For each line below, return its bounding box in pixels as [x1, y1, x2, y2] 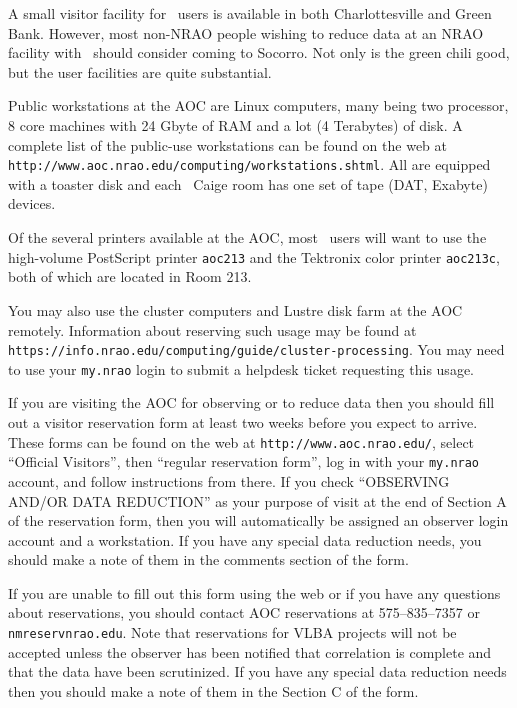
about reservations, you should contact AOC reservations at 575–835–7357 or [8, 602, 480, 623]
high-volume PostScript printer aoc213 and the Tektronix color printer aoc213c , [8, 246, 500, 267]
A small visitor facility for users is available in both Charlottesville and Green [8, 3, 492, 23]
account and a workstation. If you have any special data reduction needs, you [8, 529, 482, 550]
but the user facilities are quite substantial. [8, 61, 272, 82]
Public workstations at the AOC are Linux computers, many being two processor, [8, 95, 509, 116]
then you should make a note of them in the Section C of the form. [8, 680, 419, 701]
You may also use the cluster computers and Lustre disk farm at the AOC [8, 299, 463, 320]
